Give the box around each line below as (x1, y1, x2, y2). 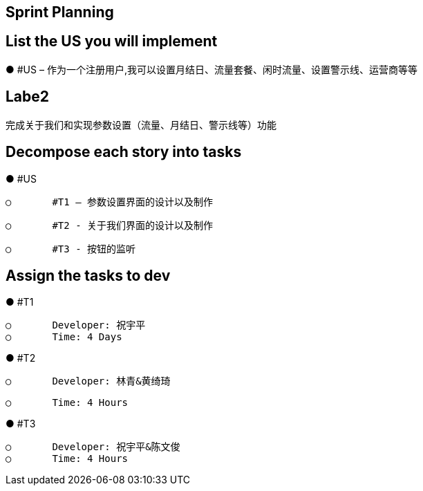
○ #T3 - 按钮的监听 (6, 243, 136, 254)
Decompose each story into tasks (6, 143, 242, 161)
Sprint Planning (6, 3, 114, 21)
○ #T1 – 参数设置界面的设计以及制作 (6, 196, 214, 207)
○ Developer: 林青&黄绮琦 (6, 376, 171, 387)
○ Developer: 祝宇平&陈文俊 (6, 441, 180, 453)
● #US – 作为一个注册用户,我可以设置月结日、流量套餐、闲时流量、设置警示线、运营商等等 (6, 63, 417, 75)
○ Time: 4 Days (6, 331, 122, 343)
